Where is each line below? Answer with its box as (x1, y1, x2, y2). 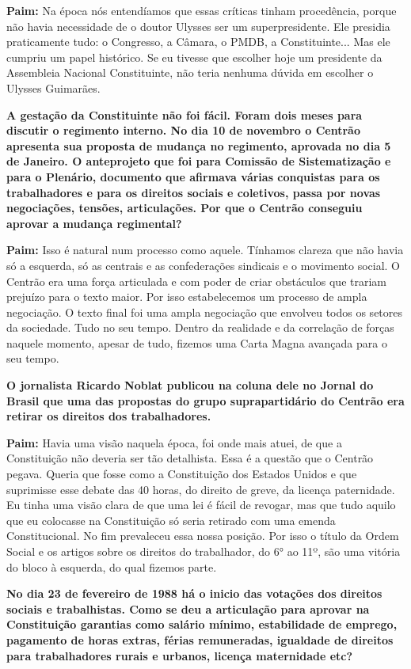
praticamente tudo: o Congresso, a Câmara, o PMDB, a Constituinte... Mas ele (6, 33, 390, 50)
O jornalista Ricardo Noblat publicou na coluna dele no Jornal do (6, 377, 374, 393)
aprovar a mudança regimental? (6, 215, 182, 231)
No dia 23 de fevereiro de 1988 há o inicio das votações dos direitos (6, 585, 382, 602)
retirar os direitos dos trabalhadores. (6, 408, 211, 424)
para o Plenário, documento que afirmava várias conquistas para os (6, 168, 380, 184)
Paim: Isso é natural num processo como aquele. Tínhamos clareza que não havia (6, 241, 404, 258)
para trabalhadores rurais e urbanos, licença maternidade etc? (6, 647, 353, 663)
